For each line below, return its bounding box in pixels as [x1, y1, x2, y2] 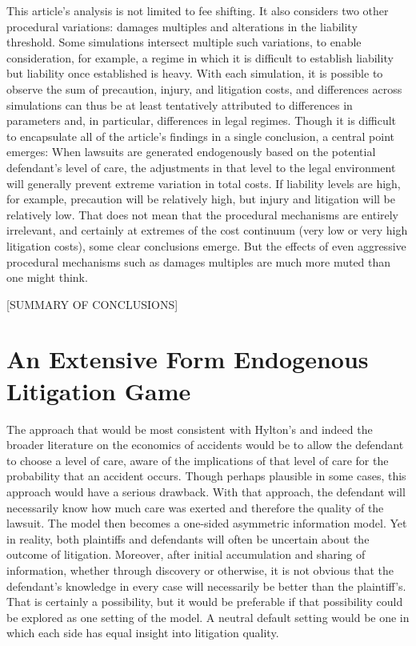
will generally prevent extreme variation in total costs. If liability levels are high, [6, 175, 401, 191]
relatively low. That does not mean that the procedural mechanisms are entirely [6, 206, 399, 223]
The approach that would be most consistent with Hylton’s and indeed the [6, 420, 373, 437]
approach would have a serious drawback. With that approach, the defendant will [6, 483, 406, 500]
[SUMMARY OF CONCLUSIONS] [6, 295, 178, 312]
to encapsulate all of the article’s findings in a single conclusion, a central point [6, 127, 395, 144]
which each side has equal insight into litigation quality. [6, 624, 279, 641]
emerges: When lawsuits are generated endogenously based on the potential [6, 143, 376, 160]
